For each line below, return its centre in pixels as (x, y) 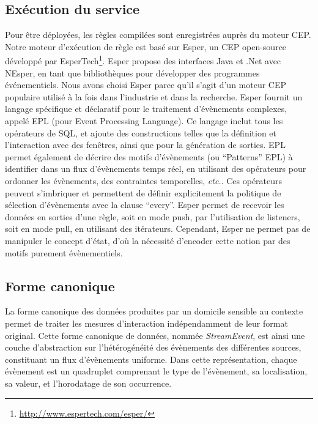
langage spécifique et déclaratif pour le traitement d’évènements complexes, (146, 109)
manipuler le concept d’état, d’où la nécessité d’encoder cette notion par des (148, 240)
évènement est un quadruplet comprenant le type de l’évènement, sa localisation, (156, 371)
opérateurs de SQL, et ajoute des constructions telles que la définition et (141, 132)
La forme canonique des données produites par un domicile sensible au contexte (154, 311)
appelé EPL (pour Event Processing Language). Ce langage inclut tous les (144, 121)
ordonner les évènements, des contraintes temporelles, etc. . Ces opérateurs (144, 180)
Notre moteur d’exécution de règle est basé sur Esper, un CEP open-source (146, 46)
